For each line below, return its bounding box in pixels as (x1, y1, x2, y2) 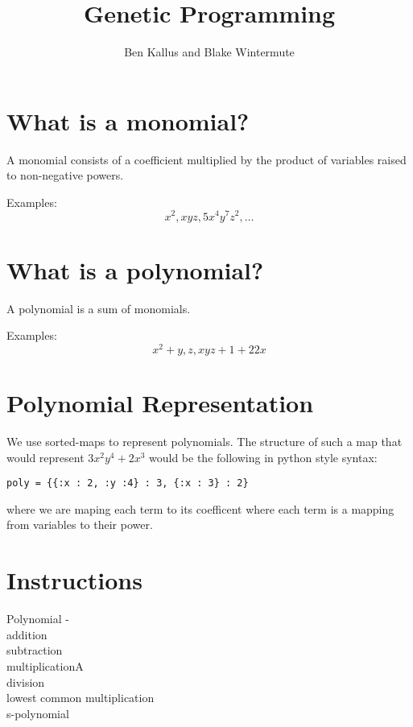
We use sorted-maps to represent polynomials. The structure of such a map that (6, 433, 403, 450)
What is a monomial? (6, 104, 250, 137)
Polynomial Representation (6, 386, 314, 419)
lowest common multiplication (6, 689, 155, 706)
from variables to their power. (6, 516, 153, 533)
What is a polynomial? (6, 253, 264, 286)
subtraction (6, 642, 63, 659)
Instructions (6, 564, 142, 597)
